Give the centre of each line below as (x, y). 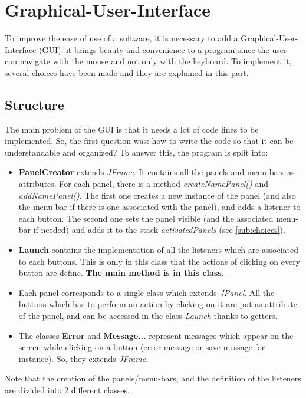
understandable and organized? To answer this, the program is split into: (136, 152)
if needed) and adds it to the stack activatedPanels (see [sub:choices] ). (159, 230)
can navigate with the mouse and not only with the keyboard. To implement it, (148, 61)
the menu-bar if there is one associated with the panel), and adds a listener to (159, 207)
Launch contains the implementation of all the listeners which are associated (159, 250)
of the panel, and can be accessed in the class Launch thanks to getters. (148, 316)
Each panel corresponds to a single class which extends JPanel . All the (147, 292)
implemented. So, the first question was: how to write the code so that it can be (149, 141)
